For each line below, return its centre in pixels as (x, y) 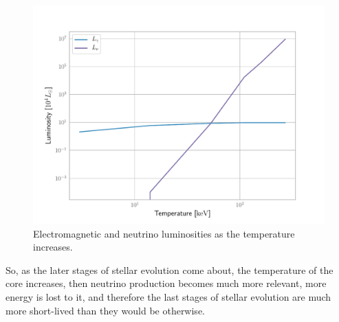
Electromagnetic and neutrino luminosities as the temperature (164, 233)
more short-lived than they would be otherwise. (105, 310)
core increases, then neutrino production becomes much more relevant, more (166, 283)
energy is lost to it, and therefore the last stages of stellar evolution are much (168, 296)
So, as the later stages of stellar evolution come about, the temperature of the (169, 269)
